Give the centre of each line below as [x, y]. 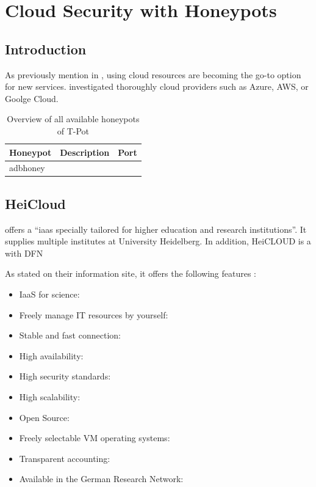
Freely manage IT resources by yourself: [94, 314]
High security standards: [65, 376]
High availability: [51, 355]
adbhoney [27, 168]
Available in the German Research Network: [101, 479]
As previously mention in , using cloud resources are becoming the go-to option [153, 74]
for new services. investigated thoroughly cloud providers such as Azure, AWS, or [157, 86]
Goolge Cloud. [32, 98]
